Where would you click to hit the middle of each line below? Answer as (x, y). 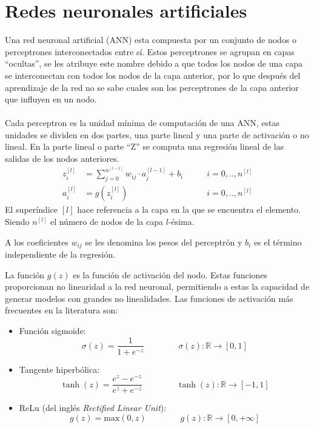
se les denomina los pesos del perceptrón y (164, 242)
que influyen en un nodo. (51, 99)
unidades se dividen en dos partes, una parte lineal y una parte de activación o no (157, 134)
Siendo (17, 221)
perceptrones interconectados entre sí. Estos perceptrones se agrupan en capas (150, 51)
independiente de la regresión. (60, 254)
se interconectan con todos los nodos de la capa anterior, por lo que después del (153, 75)
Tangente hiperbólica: (59, 369)
